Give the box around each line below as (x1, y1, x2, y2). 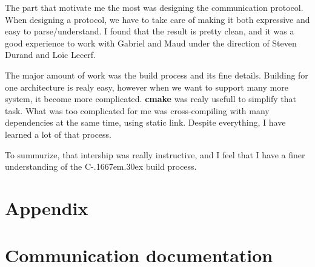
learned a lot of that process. (5, 127, 112, 140)
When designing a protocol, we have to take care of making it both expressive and (5, 13, 310, 25)
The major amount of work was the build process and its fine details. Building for (5, 68, 308, 81)
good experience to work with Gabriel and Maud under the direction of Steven (5, 36, 297, 49)
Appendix (5, 195, 88, 220)
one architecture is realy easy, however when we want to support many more (5, 80, 288, 93)
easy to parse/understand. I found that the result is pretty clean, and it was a (5, 25, 294, 37)
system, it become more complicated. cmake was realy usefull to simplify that (5, 92, 296, 105)
